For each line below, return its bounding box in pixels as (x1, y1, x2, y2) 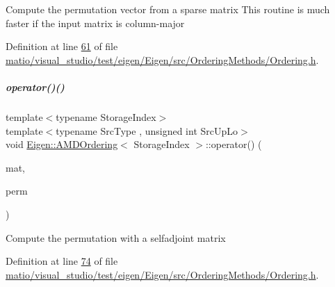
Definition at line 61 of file (6, 39, 118, 54)
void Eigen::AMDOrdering (6, 137, 118, 151)
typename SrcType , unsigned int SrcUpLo (56, 123, 238, 138)
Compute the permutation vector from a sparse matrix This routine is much (6, 2, 330, 16)
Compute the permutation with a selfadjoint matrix (6, 230, 226, 245)
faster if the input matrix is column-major (6, 15, 185, 30)
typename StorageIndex (56, 109, 156, 124)
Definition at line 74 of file (6, 254, 118, 268)
